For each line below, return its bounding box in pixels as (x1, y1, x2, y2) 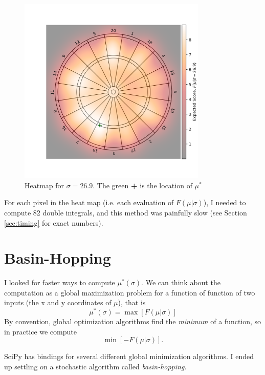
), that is (118, 297, 146, 308)
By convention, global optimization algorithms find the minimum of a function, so (4, 316, 261, 327)
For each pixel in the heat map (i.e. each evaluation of (4, 197, 174, 208)
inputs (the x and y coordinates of (4, 297, 112, 308)
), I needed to (203, 197, 246, 208)
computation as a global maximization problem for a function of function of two (4, 287, 255, 298)
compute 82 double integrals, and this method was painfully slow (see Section (4, 207, 247, 218)
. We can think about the (141, 277, 220, 288)
